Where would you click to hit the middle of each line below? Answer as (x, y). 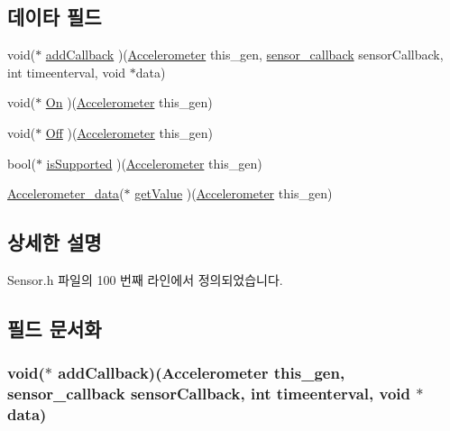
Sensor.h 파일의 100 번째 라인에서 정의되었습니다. (145, 279)
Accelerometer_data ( (66, 193)
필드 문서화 (55, 328)
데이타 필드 (55, 17)
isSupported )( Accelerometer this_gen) (154, 163)
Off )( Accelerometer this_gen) (129, 132)
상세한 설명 (55, 242)
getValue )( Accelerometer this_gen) (234, 193)
